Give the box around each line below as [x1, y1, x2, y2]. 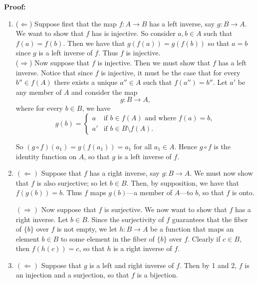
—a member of [127, 187, 172, 198]
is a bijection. [137, 270, 178, 280]
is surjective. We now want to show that [104, 204, 227, 214]
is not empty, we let [56, 224, 117, 234]
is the [214, 141, 231, 151]
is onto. [232, 187, 255, 198]
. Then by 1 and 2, [179, 260, 237, 270]
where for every [15, 103, 63, 113]
